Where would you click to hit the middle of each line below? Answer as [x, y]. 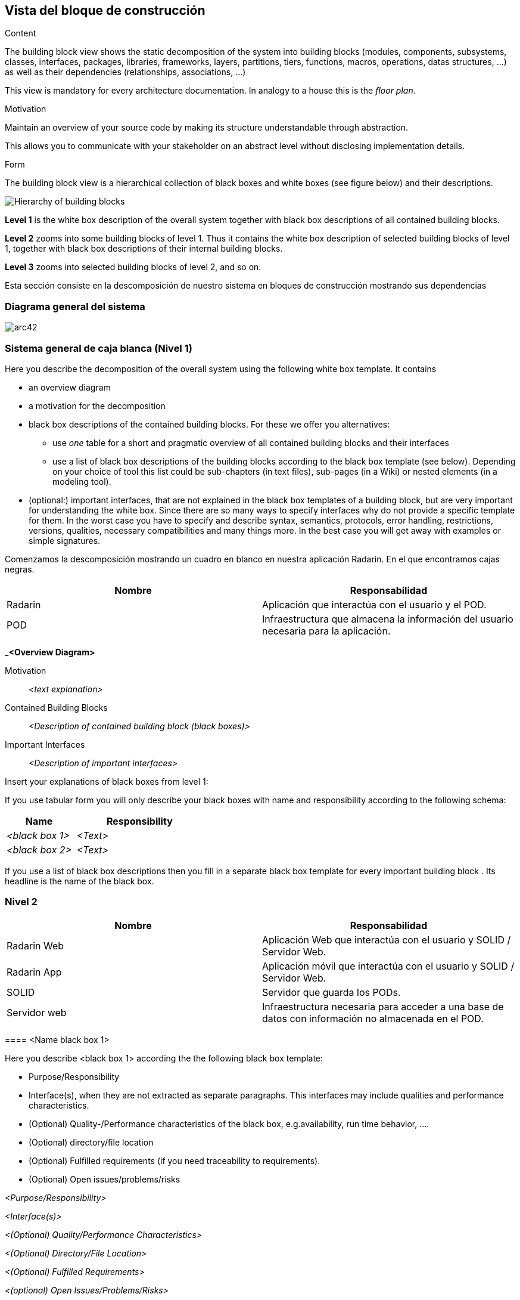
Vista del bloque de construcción [105, 10]
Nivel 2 [21, 902]
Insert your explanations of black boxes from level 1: [107, 781]
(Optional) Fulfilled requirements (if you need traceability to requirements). [175, 1160]
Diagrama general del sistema [75, 306]
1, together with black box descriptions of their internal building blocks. [144, 249]
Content [21, 33]
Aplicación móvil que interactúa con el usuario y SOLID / [388, 966]
